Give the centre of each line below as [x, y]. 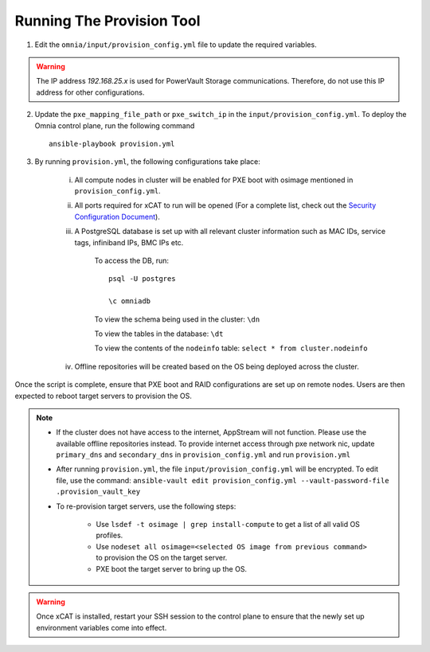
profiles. [109, 535]
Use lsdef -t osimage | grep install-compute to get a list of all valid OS [228, 525]
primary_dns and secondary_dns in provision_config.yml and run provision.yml [203, 455]
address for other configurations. [90, 92]
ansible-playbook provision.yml [112, 144]
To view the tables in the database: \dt [159, 334]
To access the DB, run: [132, 261]
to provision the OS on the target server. [162, 558]
